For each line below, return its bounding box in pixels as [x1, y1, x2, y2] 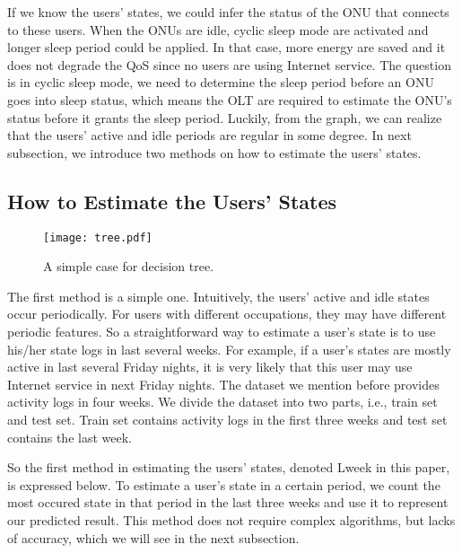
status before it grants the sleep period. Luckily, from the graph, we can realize [7, 108, 442, 127]
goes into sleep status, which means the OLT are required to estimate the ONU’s [7, 90, 452, 109]
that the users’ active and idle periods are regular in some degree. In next [7, 126, 412, 145]
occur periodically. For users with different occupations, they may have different [7, 304, 447, 323]
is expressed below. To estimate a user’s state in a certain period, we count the [7, 475, 440, 494]
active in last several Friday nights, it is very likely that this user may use [7, 357, 413, 376]
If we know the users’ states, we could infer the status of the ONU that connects [7, 3, 449, 21]
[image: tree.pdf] [43, 231, 153, 244]
